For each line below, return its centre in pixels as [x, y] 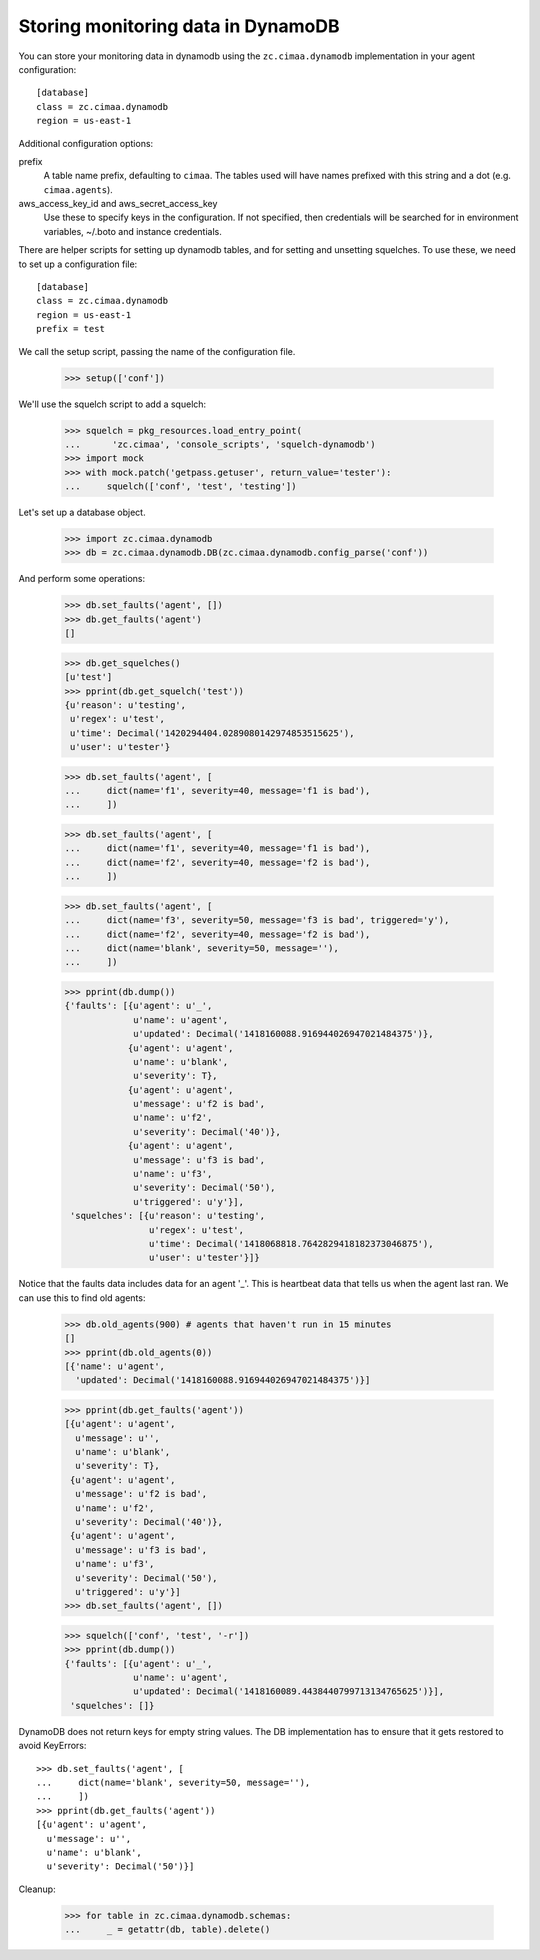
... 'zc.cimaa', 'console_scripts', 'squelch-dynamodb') [220, 444]
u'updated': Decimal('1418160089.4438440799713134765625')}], [289, 1691]
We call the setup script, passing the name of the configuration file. [157, 351]
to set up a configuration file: [78, 264]
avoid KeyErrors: [52, 1746]
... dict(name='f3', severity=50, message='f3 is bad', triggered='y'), [257, 920]
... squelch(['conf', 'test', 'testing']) [180, 486]
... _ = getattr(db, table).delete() [167, 1929]
